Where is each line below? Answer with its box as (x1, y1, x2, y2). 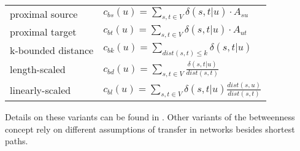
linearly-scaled (10, 82, 71, 97)
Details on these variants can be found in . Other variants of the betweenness (5, 110, 295, 123)
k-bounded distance (10, 42, 94, 57)
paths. (5, 134, 28, 147)
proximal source (10, 7, 78, 21)
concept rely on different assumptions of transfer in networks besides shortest (5, 122, 295, 135)
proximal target (10, 25, 77, 39)
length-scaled (10, 62, 66, 77)
